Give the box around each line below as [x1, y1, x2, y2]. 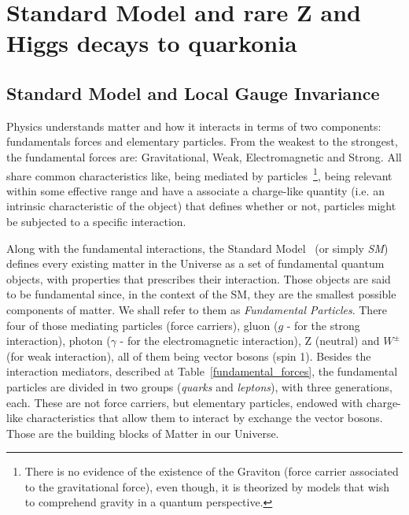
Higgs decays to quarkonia [6, 27, 297, 59]
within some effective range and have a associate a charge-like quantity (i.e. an [6, 182, 385, 198]
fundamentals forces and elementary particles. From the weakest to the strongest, [6, 133, 398, 150]
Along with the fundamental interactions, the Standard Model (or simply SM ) [6, 239, 389, 256]
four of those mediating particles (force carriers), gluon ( [6, 317, 278, 333]
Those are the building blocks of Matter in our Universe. [6, 424, 279, 441]
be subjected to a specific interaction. [6, 213, 186, 229]
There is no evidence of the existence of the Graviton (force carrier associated [24, 463, 399, 480]
